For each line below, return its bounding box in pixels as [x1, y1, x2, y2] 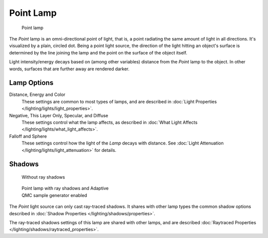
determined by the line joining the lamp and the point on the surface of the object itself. [9, 49, 188, 55]
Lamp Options [9, 79, 54, 87]
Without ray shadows [21, 174, 66, 180]
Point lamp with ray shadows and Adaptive [21, 186, 109, 191]
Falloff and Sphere [9, 133, 47, 139]
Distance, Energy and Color [9, 92, 66, 97]
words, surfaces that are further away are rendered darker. [9, 66, 130, 72]
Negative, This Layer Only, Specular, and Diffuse [9, 112, 109, 118]
